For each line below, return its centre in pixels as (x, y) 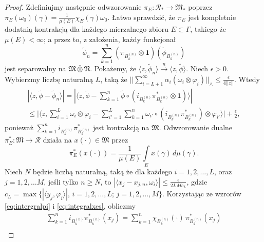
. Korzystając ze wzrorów (202, 194)
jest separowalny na (35, 68)
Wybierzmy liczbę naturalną (49, 79)
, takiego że (208, 28)
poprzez (200, 7)
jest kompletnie (212, 17)
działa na (57, 140)
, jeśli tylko (61, 181)
